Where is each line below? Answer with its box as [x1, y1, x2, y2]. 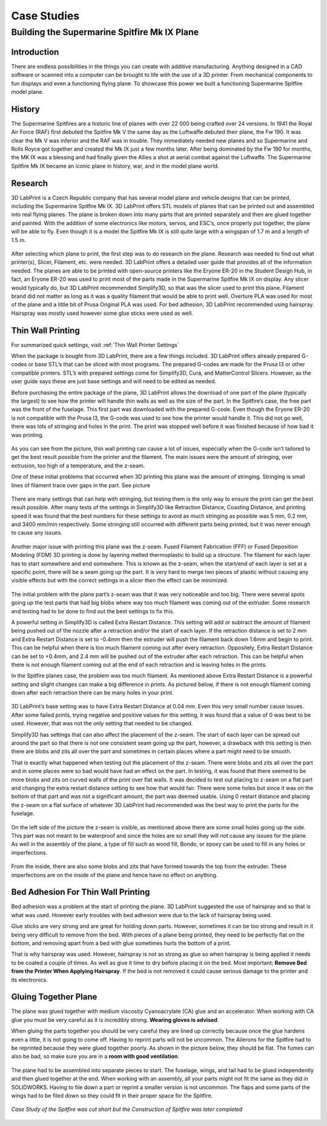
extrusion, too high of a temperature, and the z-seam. [11, 462, 145, 469]
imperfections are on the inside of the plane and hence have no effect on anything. [11, 871, 218, 878]
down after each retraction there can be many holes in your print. [11, 689, 174, 696]
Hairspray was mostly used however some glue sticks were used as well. [11, 309, 194, 317]
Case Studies [11, 9, 80, 22]
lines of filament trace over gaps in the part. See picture [11, 481, 151, 489]
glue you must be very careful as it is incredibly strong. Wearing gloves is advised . [11, 1016, 219, 1023]
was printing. [11, 431, 44, 438]
